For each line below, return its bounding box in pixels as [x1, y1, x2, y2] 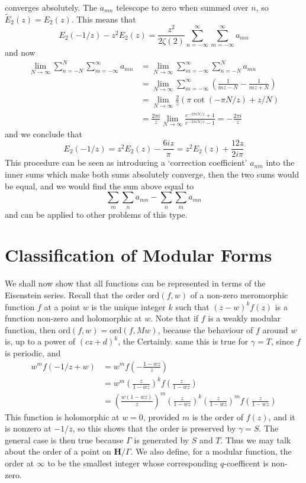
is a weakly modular [208, 312, 281, 324]
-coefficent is [224, 456, 269, 469]
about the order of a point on [5, 445, 111, 458]
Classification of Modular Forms [5, 243, 272, 267]
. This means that [71, 12, 136, 25]
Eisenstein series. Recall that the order [5, 288, 145, 301]
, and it [268, 410, 295, 423]
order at [5, 456, 34, 469]
